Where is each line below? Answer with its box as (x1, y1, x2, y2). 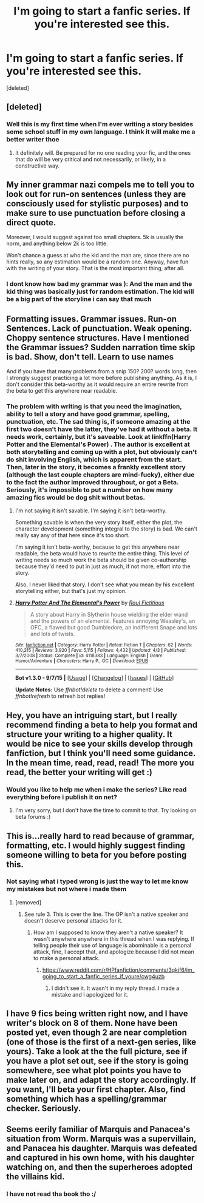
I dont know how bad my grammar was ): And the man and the (6, 280, 192, 288)
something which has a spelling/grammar (6, 1094, 167, 1104)
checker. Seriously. (6, 1103, 81, 1114)
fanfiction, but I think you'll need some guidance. (6, 748, 196, 758)
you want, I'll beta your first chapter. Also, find (6, 1085, 186, 1095)
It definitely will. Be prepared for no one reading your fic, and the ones (15, 149, 191, 156)
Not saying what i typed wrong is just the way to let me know (6, 877, 189, 886)
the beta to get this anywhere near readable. (6, 387, 118, 395)
